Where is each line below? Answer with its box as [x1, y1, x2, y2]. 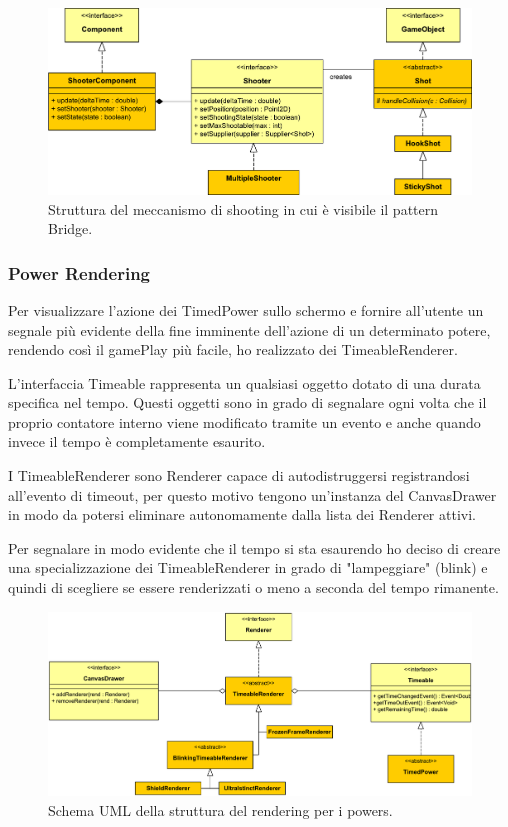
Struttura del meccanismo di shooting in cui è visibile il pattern [48, 198, 439, 219]
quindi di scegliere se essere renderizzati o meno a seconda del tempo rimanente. [8, 577, 499, 598]
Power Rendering [8, 260, 151, 285]
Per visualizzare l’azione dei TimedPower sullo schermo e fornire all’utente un [8, 299, 484, 320]
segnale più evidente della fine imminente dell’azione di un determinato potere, [8, 319, 491, 340]
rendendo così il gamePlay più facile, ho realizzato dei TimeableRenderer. [8, 339, 458, 360]
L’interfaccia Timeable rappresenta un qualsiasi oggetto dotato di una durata [8, 372, 481, 393]
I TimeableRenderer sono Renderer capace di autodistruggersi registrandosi [8, 465, 470, 486]
